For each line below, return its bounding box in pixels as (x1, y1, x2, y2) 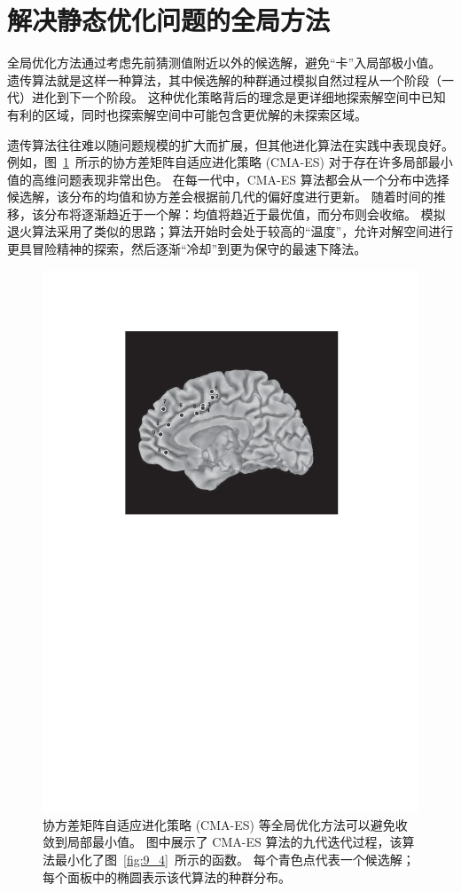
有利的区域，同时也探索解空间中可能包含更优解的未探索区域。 (7, 105, 367, 123)
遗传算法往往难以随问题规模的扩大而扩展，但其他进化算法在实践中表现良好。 (7, 135, 454, 154)
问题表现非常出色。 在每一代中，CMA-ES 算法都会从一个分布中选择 (56, 170, 449, 188)
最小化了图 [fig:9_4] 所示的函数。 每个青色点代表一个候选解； (54, 850, 415, 869)
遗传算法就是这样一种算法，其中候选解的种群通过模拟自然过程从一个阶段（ (7, 70, 441, 89)
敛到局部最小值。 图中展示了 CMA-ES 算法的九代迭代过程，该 (43, 833, 402, 851)
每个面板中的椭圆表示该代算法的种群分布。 (43, 867, 291, 886)
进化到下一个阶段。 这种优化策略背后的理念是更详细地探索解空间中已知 (31, 88, 446, 107)
